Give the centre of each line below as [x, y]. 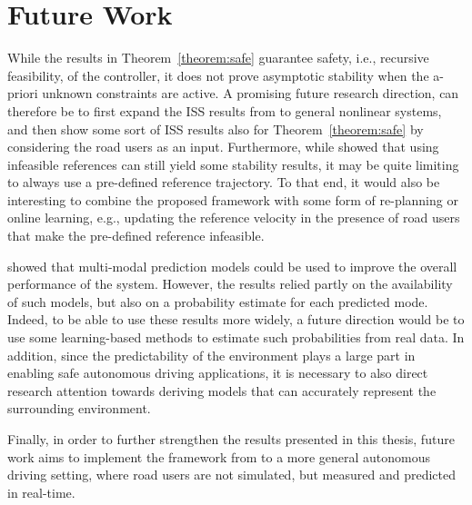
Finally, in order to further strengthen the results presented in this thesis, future [231, 439]
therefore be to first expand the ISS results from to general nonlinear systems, [225, 110]
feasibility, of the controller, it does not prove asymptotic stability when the [218, 75]
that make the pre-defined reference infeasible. [136, 236]
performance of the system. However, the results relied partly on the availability [230, 284]
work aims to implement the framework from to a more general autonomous [219, 456]
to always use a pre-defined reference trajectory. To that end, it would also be [224, 182]
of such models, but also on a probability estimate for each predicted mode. [218, 301]
